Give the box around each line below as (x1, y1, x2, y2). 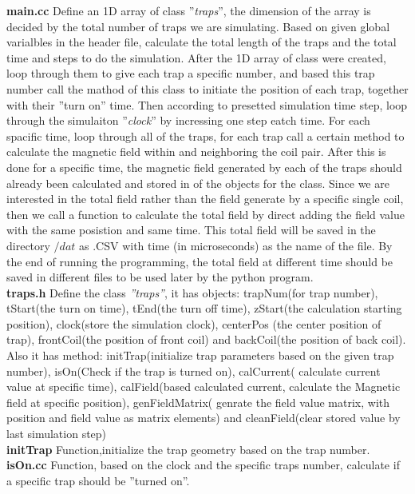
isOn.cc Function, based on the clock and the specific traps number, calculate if (6, 456, 400, 473)
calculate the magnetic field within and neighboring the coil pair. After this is (6, 143, 386, 160)
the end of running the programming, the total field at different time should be (6, 253, 393, 269)
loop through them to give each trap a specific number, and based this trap (6, 65, 375, 82)
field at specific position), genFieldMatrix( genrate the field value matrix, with (6, 393, 390, 410)
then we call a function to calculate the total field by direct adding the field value (6, 205, 405, 222)
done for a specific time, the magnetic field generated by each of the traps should (6, 158, 402, 175)
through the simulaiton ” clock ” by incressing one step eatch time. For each (6, 112, 370, 129)
